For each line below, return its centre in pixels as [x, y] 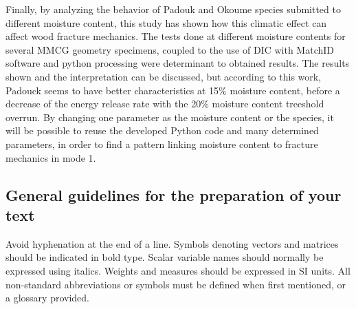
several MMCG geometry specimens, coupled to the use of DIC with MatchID [170, 49]
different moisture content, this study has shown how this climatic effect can [166, 22]
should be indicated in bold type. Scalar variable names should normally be [165, 257]
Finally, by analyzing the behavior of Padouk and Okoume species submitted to [173, 9]
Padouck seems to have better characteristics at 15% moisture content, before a [173, 90]
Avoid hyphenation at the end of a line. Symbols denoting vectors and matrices [172, 243]
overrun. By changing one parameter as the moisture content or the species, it [170, 117]
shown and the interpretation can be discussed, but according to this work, [164, 76]
